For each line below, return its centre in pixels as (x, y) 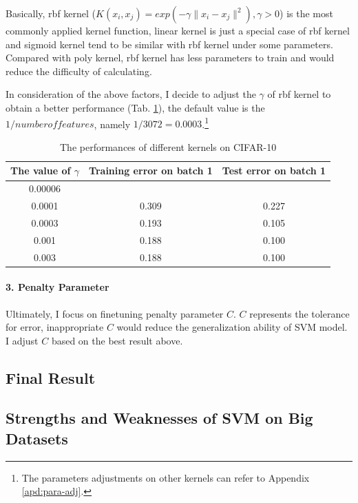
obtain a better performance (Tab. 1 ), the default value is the (135, 107)
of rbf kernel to (299, 94)
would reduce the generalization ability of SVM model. (232, 327)
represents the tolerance (299, 313)
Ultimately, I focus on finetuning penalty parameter (115, 313)
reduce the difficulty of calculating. (79, 71)
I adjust (22, 340)
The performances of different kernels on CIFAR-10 (168, 146)
